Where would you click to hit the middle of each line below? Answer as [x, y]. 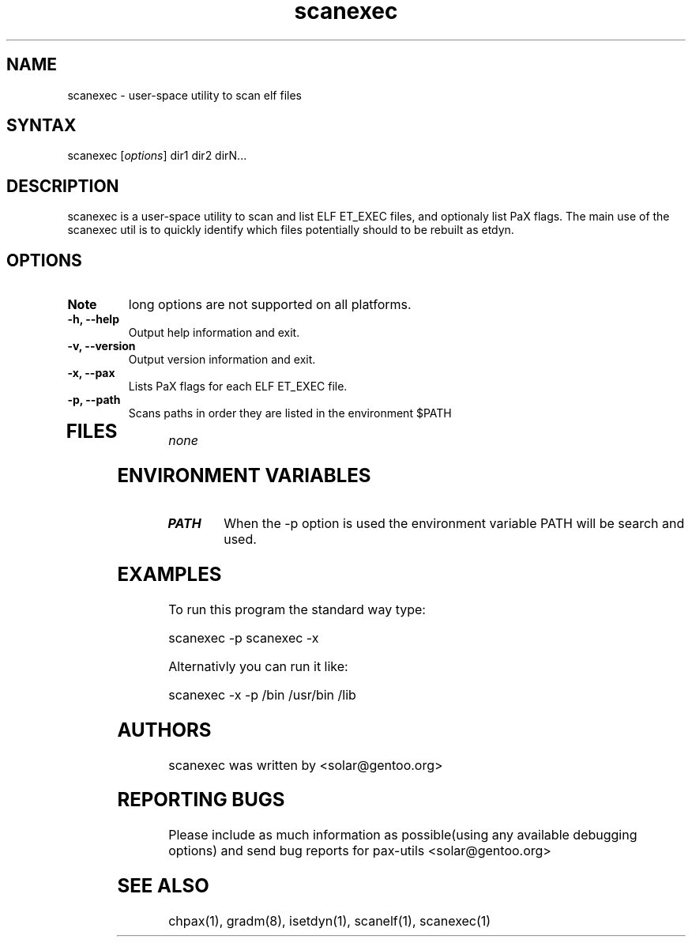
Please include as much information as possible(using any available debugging [403, 835]
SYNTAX [41, 126]
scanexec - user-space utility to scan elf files [184, 95]
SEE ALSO [163, 886]
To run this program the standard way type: [297, 609]
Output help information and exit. [214, 333]
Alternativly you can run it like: [258, 666]
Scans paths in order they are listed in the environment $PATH [290, 413]
